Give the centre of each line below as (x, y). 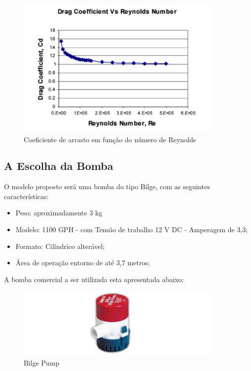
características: (26, 196)
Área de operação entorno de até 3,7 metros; (83, 263)
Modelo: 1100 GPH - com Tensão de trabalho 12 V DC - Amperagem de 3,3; (132, 229)
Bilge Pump (42, 362)
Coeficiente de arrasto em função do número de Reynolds (110, 139)
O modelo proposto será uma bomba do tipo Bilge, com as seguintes (107, 186)
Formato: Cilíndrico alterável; (60, 246)
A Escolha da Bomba (59, 166)
